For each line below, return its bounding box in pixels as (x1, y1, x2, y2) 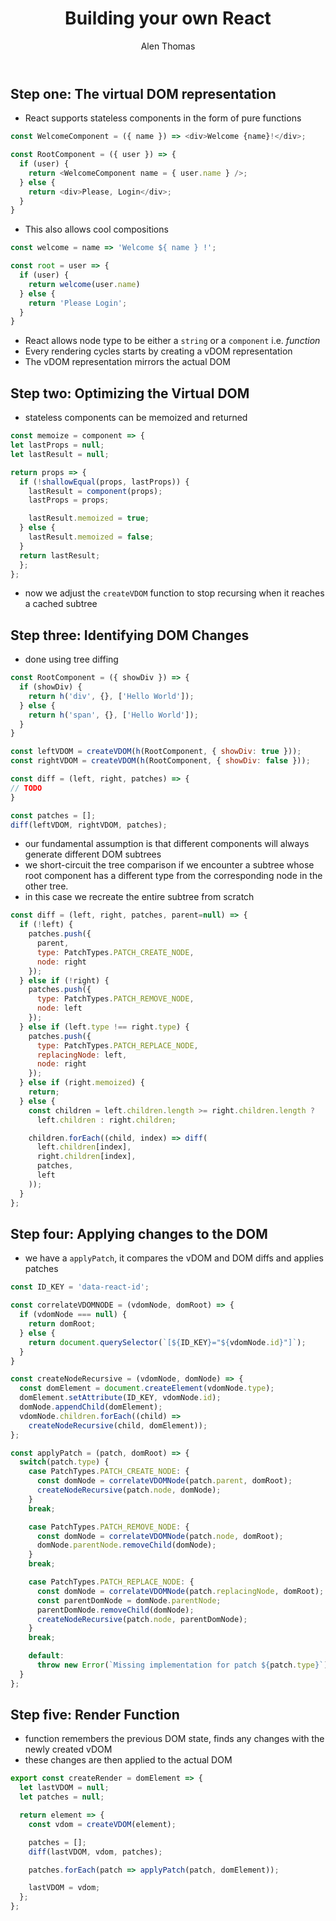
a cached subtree (24, 598, 98, 610)
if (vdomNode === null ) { (19, 1310, 128, 1320)
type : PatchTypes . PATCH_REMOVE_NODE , (36, 994, 195, 1004)
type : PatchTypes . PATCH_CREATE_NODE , (36, 947, 195, 957)
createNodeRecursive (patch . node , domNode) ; (36, 1485, 222, 1496)
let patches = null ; (19, 1792, 105, 1802)
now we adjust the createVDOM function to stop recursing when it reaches (24, 587, 325, 599)
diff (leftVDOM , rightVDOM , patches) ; (10, 820, 168, 830)
